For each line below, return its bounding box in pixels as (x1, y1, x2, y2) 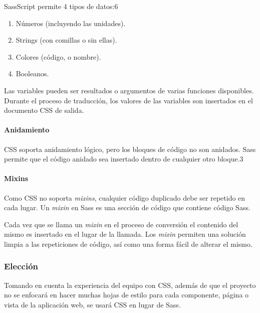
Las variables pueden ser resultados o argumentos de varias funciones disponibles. (4, 85, 254, 95)
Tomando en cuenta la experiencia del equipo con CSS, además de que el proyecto (4, 279, 256, 290)
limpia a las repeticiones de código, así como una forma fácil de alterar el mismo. (4, 238, 252, 249)
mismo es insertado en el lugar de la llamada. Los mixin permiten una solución (4, 229, 246, 239)
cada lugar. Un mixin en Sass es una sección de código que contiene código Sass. (4, 202, 250, 213)
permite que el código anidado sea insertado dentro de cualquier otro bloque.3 (4, 153, 243, 164)
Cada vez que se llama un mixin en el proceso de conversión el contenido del (4, 219, 238, 229)
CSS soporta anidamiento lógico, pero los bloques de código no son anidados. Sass (4, 143, 256, 154)
